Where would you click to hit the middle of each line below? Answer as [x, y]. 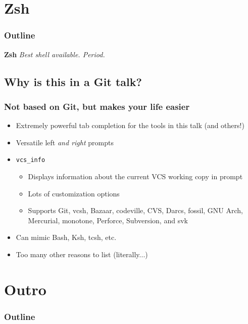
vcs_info [31, 160]
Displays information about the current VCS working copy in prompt [135, 176]
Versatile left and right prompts [65, 142]
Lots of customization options [74, 193]
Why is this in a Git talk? [73, 81]
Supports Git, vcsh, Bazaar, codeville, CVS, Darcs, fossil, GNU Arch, [136, 210]
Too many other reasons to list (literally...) [82, 254]
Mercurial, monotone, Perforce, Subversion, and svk [108, 220]
